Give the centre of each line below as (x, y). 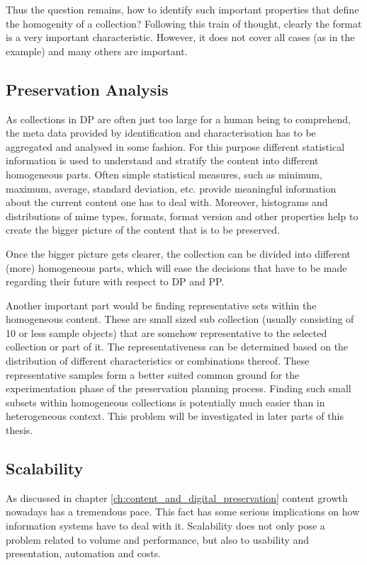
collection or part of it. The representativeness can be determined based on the (177, 347)
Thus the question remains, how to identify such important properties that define (182, 9)
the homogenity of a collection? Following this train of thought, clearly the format (184, 23)
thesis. (19, 430)
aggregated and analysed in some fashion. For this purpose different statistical (175, 146)
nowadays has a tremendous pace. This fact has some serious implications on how (183, 512)
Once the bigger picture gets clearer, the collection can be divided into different (178, 253)
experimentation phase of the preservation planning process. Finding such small (179, 388)
